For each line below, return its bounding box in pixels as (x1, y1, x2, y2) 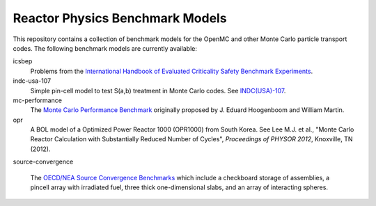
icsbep (13, 57, 33, 65)
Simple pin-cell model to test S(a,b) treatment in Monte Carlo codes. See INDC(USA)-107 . (30, 86, 286, 95)
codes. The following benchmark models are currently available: (13, 44, 198, 52)
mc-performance (13, 96, 63, 104)
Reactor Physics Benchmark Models (13, 10, 227, 26)
